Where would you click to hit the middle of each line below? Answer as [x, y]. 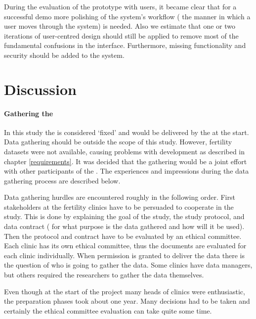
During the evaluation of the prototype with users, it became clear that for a [120, 6]
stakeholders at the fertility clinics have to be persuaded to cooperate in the [119, 206]
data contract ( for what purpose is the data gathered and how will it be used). [124, 226]
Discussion [40, 89]
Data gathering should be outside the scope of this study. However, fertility [118, 142]
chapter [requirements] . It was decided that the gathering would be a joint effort [126, 161]
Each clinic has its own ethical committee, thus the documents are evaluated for [125, 246]
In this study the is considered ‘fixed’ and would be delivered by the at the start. [127, 132]
